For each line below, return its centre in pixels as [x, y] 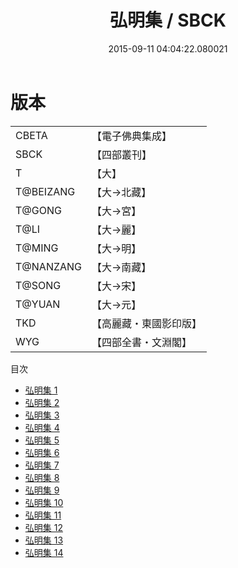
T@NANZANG [49, 266]
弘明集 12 [43, 527]
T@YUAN [38, 304]
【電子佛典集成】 [132, 136]
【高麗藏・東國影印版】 [147, 323]
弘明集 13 [44, 540]
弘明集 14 [44, 552]
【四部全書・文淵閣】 [142, 342]
